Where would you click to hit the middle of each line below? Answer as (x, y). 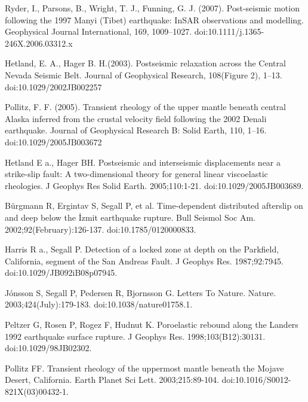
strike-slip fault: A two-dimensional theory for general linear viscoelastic (136, 174)
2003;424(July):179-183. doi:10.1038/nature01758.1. (99, 304)
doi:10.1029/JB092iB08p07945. (61, 272)
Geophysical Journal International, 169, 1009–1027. (98, 31)
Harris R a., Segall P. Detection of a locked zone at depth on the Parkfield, (142, 249)
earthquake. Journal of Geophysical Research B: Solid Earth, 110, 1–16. (136, 130)
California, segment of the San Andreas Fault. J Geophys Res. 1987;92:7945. (144, 261)
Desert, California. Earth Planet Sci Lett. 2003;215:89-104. (112, 380)
